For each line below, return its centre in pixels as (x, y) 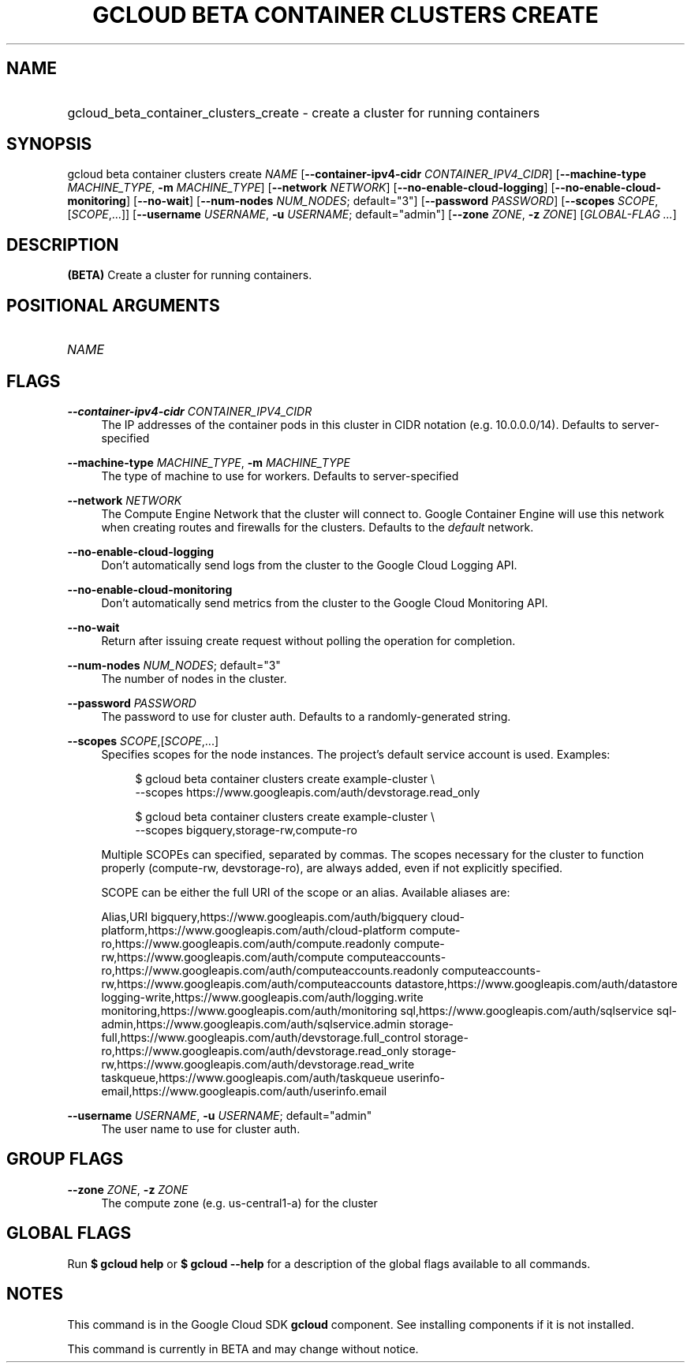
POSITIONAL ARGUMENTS (113, 305)
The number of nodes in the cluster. (194, 678)
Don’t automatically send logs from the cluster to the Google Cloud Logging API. (309, 565)
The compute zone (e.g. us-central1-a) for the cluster (239, 1203)
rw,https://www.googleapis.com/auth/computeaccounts (247, 983)
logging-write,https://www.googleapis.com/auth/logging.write (262, 997)
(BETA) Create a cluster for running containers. (190, 275)
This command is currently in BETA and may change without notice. (243, 1348)
